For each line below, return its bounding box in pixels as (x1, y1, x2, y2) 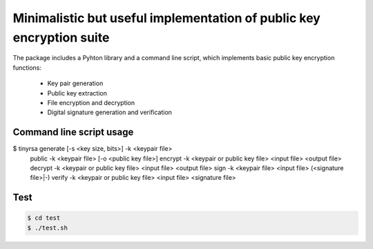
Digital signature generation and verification (47, 108, 173, 117)
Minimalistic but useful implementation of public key (12, 10, 321, 26)
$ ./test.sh (27, 223, 68, 232)
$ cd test (27, 214, 61, 222)
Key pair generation (47, 80, 104, 88)
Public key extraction (47, 89, 107, 97)
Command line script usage (12, 127, 134, 138)
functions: (12, 63, 41, 72)
